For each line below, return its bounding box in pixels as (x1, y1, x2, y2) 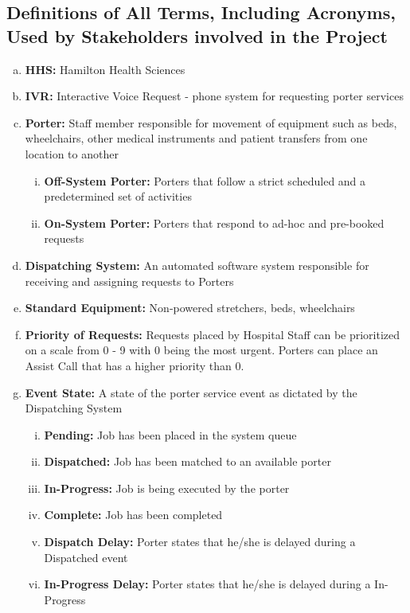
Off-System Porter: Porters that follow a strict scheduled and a (44, 172, 366, 189)
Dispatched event (44, 549, 128, 565)
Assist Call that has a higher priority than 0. (25, 357, 244, 373)
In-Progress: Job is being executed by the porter (44, 479, 290, 496)
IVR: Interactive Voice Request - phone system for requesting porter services (25, 88, 404, 104)
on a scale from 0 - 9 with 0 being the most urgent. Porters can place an (25, 342, 378, 358)
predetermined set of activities (44, 188, 192, 205)
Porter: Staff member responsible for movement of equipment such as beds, (25, 114, 397, 131)
